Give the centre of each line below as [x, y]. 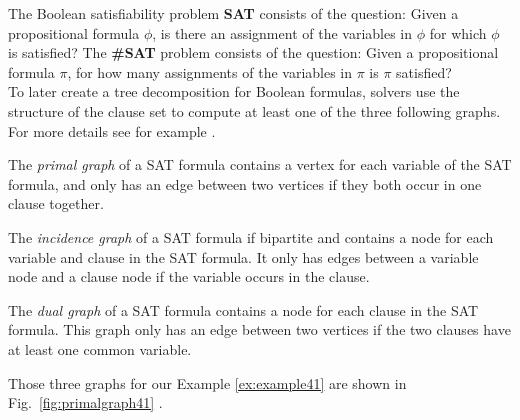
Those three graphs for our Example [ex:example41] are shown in [207, 382]
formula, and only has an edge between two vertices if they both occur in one [245, 183]
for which [458, 32]
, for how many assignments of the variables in [210, 71]
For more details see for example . [112, 130]
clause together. [56, 203]
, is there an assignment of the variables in [282, 32]
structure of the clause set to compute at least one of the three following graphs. [254, 110]
